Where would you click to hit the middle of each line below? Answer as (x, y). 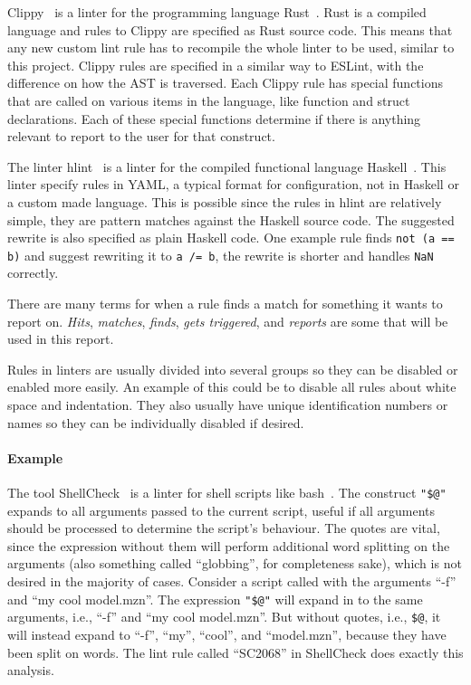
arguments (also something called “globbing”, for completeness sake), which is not (235, 563)
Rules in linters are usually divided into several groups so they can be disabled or (233, 369)
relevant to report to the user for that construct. (141, 136)
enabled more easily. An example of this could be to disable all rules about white (232, 387)
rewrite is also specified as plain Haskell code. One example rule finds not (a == (231, 238)
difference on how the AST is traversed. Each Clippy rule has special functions (225, 83)
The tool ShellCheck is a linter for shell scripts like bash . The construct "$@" (227, 492)
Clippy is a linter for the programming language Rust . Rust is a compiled (217, 12)
